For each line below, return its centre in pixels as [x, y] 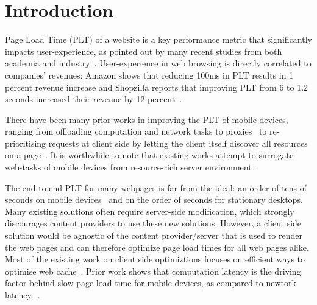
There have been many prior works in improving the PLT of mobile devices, [147, 119]
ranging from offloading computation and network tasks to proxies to [136, 131]
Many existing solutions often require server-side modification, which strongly [150, 211]
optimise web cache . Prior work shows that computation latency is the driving [153, 271]
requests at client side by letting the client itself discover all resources [178, 143]
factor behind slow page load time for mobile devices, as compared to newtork [151, 283]
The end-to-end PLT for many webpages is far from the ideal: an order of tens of [156, 187]
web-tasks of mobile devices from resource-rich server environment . [132, 167]
